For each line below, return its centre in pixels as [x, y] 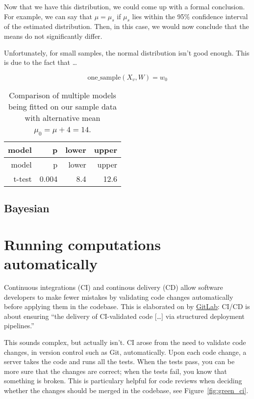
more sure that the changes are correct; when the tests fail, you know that [115, 371]
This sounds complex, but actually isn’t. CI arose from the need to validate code [125, 342]
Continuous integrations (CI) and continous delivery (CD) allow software [114, 287]
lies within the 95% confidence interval [190, 16]
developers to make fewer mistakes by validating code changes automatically [119, 297]
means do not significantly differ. [53, 36]
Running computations [82, 244]
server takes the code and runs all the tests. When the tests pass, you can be [119, 361]
